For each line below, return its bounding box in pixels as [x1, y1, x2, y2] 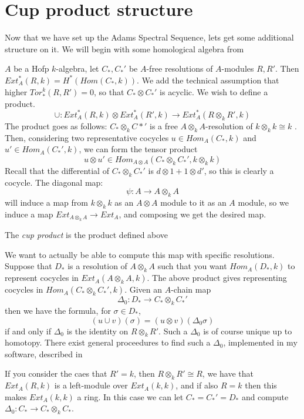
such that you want [157, 260, 227, 272]
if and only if [5, 324, 51, 337]
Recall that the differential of [5, 164, 109, 176]
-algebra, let [56, 62, 99, 75]
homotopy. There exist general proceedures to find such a [5, 336, 211, 348]
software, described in [5, 347, 83, 360]
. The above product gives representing [147, 271, 287, 284]
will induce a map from [5, 196, 88, 208]
